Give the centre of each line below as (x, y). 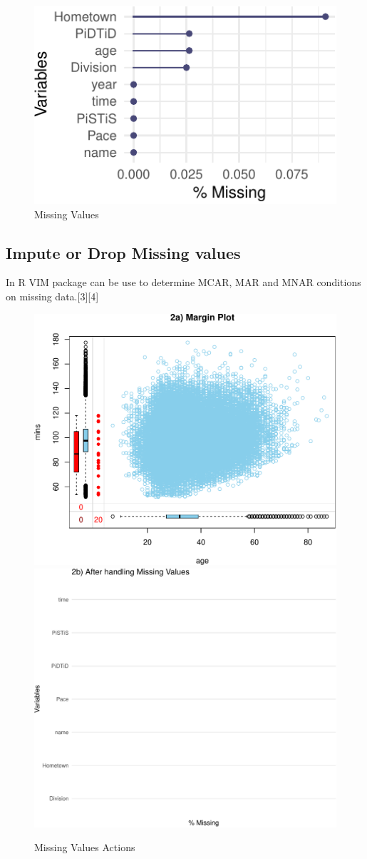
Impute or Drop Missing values (123, 252)
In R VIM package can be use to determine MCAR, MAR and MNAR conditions (183, 282)
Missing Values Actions (85, 847)
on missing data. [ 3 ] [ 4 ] (52, 296)
